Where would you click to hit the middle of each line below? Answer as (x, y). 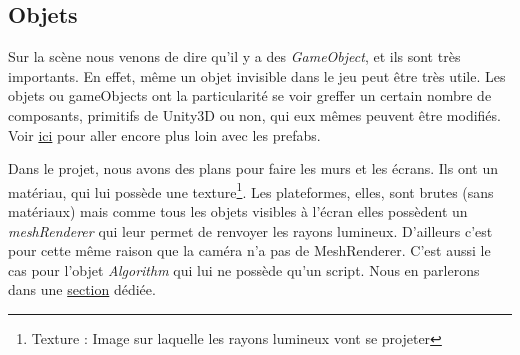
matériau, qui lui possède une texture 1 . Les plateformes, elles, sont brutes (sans (251, 190)
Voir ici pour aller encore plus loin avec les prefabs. (164, 134)
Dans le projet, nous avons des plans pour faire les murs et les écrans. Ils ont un (253, 168)
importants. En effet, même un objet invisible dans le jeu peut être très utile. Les (257, 75)
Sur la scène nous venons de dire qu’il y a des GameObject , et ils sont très (234, 56)
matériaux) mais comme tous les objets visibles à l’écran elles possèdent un (238, 211)
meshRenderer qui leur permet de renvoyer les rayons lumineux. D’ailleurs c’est (250, 230)
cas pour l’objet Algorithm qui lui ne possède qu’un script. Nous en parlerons (244, 269)
